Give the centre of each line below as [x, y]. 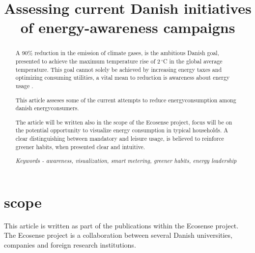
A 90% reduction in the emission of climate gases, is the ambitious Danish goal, [117, 53]
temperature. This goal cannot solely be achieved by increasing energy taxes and [118, 69]
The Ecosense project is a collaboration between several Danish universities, [118, 235]
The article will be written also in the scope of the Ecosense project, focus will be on [124, 122]
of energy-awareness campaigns [128, 27]
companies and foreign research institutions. [70, 245]
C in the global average [193, 61]
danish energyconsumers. [47, 108]
